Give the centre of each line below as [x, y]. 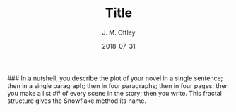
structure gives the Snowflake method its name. [77, 101]
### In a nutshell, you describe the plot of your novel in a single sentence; [115, 78]
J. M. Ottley [119, 32]
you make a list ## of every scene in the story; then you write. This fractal [115, 93]
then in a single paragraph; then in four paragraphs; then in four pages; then [118, 85]
